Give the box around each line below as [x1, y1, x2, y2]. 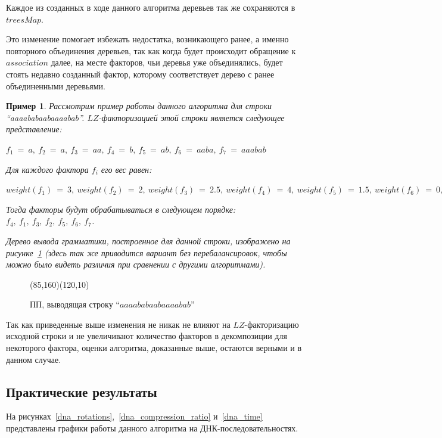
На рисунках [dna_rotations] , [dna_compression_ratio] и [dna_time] [6, 410, 263, 423]
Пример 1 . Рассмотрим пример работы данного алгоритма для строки [6, 100, 272, 112]
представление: [6, 123, 62, 135]
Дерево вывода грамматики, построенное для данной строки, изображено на [6, 234, 291, 247]
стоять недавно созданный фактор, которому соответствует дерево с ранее [6, 67, 275, 80]
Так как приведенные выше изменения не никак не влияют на [6, 318, 231, 330]
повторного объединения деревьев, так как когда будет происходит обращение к [6, 44, 296, 57]
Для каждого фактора [6, 163, 89, 175]
